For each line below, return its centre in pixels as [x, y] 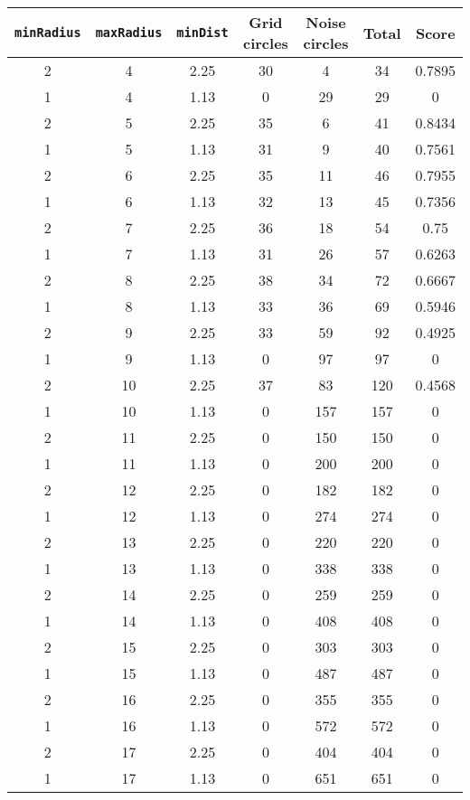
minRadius [48, 33]
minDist [202, 33]
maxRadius [129, 33]
